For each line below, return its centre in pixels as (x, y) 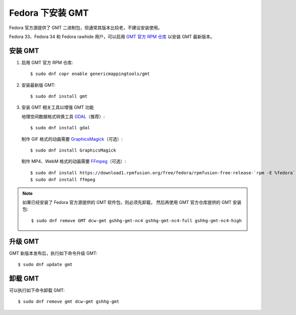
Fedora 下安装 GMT (49, 13)
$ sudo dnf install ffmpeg (63, 180)
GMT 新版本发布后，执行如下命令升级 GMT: (53, 253)
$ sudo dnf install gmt (59, 97)
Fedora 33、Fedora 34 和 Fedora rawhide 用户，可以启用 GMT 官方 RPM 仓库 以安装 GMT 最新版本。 (112, 37)
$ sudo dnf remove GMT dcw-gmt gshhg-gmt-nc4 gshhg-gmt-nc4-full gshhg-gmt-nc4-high (136, 220)
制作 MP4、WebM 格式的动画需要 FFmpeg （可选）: (74, 161)
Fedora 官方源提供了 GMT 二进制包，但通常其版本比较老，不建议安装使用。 (86, 28)
